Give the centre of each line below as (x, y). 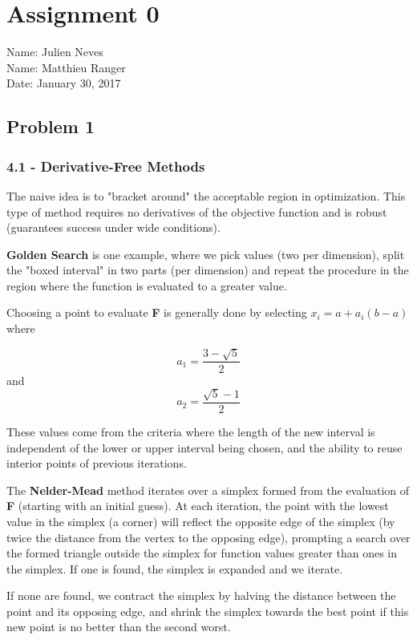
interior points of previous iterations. (97, 463)
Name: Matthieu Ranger (66, 67)
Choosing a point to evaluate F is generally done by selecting (157, 312)
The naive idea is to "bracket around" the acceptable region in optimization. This (206, 195)
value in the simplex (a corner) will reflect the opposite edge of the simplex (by (201, 521)
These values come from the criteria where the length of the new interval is (191, 431)
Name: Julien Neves (55, 52)
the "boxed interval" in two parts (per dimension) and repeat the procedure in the (208, 270)
